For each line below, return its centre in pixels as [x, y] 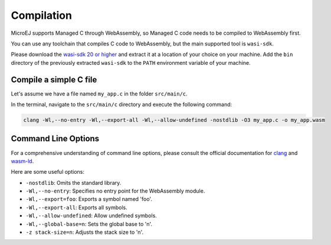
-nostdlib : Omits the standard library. [73, 183]
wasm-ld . [22, 161]
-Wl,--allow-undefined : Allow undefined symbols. [91, 216]
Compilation [41, 15]
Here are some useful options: [48, 172]
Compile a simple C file [54, 80]
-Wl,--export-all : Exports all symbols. [76, 207]
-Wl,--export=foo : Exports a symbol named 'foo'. [89, 199]
